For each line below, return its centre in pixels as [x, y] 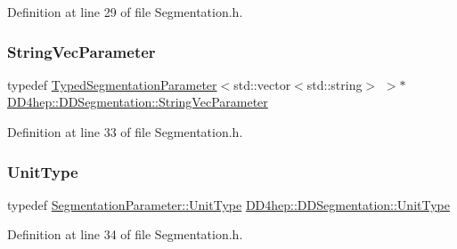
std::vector [262, 84]
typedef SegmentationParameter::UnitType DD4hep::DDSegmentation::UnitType [228, 204]
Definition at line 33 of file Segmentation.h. [125, 132]
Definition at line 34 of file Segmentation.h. [125, 234]
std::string [335, 84]
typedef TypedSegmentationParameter [112, 84]
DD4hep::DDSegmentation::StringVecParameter [138, 102]
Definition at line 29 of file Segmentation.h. [125, 12]
